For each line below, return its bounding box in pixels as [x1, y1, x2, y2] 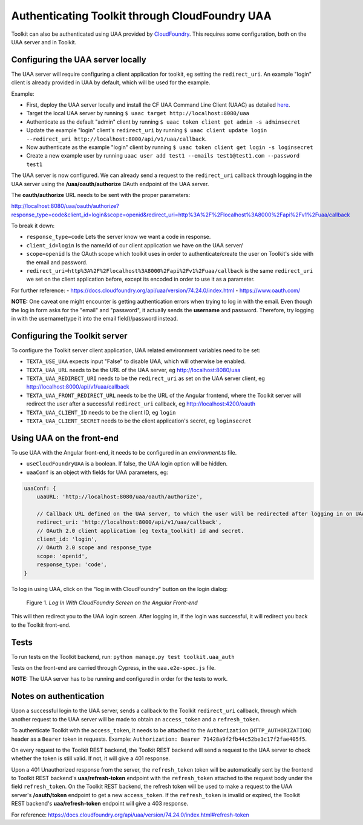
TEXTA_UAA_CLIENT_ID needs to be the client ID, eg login [26, 409, 176, 416]
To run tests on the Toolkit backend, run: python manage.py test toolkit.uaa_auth [11, 653, 235, 660]
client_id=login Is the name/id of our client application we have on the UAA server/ [26, 241, 243, 249]
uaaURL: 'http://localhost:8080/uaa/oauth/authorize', [36, 493, 203, 500]
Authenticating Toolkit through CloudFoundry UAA [11, 9, 272, 22]
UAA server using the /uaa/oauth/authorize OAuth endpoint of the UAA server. [11, 180, 209, 187]
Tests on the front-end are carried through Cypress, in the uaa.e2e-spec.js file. [11, 664, 216, 672]
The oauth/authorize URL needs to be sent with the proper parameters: [11, 191, 191, 198]
